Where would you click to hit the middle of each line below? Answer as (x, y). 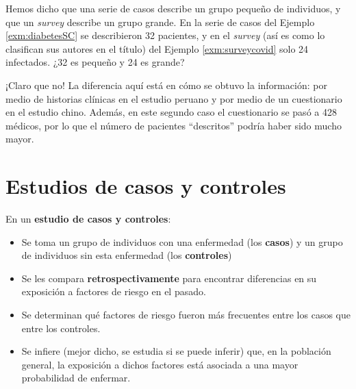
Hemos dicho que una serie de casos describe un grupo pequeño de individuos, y (173, 8)
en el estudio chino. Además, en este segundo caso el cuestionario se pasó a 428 (171, 112)
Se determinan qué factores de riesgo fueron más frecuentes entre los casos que (186, 315)
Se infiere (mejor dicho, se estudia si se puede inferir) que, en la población (176, 351)
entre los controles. (61, 328)
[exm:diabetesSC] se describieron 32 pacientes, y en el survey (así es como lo (165, 35)
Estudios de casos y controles (146, 186)
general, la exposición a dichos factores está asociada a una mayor (160, 364)
